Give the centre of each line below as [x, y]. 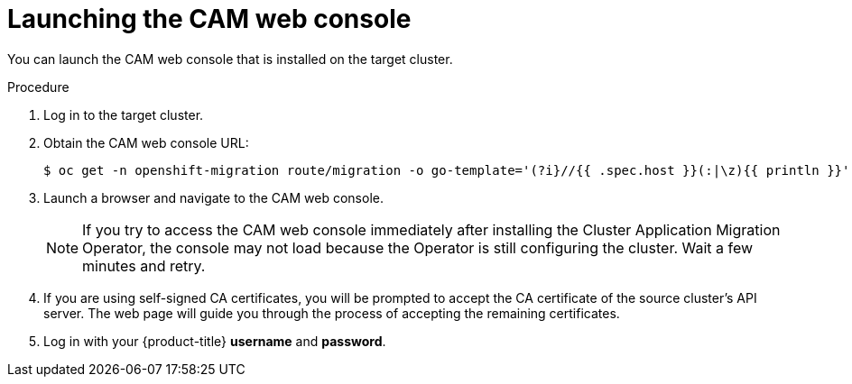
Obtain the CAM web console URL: [146, 142]
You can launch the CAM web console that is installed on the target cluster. [230, 59]
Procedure [38, 87]
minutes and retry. [144, 265]
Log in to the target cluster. [124, 114]
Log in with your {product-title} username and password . [215, 341]
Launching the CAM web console [209, 19]
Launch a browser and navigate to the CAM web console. [213, 197]
